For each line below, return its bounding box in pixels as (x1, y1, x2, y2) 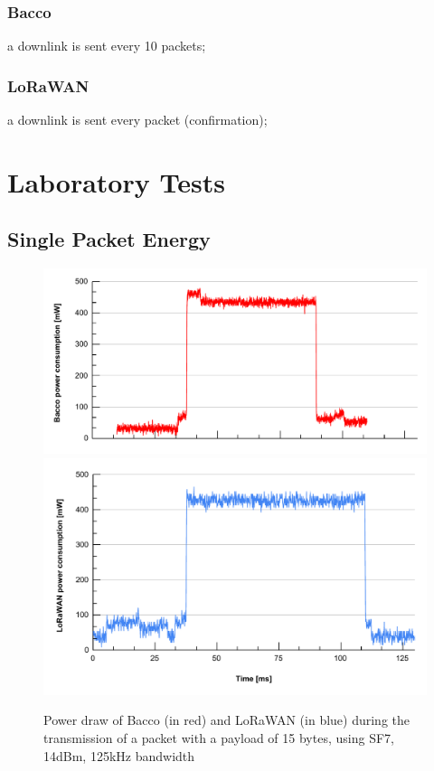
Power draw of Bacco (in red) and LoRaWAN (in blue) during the (43, 710, 410, 729)
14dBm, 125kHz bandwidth (43, 746, 195, 765)
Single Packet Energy (7, 225, 211, 253)
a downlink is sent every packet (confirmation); (7, 110, 268, 129)
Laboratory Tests (7, 163, 225, 200)
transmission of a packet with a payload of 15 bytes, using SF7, (43, 729, 394, 747)
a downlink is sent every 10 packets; (7, 36, 206, 55)
